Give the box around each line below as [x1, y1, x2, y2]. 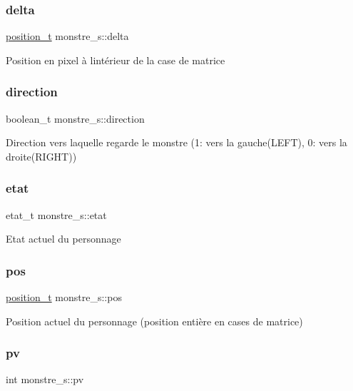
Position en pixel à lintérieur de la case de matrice [6, 52, 225, 67]
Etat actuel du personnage [6, 231, 121, 246]
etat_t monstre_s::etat [6, 207, 107, 222]
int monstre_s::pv [6, 372, 84, 387]
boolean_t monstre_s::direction [6, 111, 145, 126]
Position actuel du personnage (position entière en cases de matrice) [6, 313, 303, 328]
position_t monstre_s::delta [6, 29, 129, 44]
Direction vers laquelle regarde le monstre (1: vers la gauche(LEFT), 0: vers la [6, 135, 347, 150]
